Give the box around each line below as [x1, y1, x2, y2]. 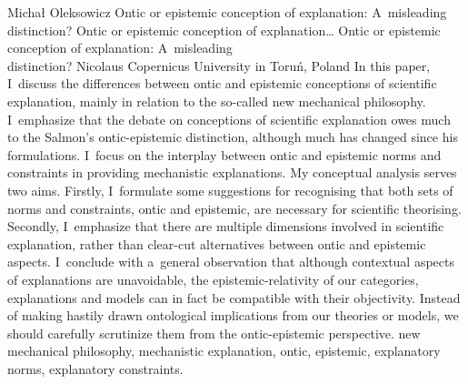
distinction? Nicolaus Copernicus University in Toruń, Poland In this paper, [7, 56, 431, 75]
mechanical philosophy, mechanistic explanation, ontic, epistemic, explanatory [7, 341, 441, 360]
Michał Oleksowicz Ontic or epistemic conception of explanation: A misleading [7, 3, 447, 21]
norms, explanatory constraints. [7, 359, 184, 378]
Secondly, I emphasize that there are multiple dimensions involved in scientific [7, 217, 444, 236]
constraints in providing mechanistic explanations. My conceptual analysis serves [7, 163, 457, 182]
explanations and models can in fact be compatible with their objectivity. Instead [7, 288, 461, 307]
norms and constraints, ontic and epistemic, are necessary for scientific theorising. [7, 198, 462, 217]
